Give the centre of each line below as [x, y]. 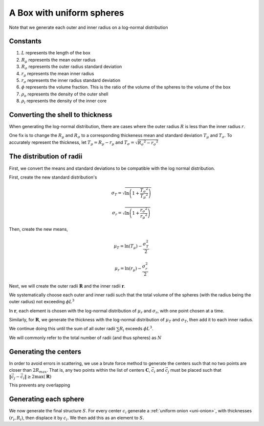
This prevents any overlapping [40, 385]
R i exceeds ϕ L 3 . [136, 329]
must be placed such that [196, 370]
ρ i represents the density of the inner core [64, 101]
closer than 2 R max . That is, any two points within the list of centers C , [80, 371]
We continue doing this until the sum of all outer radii [62, 329]
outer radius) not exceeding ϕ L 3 [42, 302]
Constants [25, 41]
